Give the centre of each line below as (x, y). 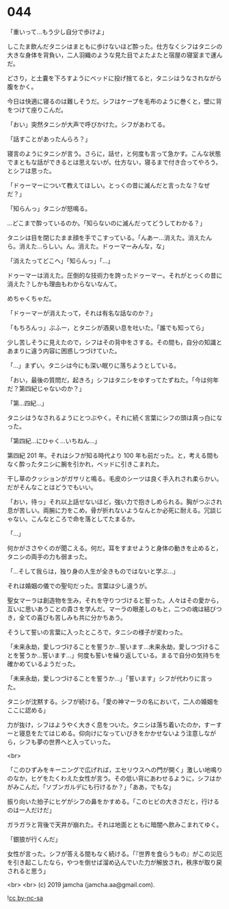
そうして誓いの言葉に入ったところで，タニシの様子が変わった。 (97, 632)
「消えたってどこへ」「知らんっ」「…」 (60, 261)
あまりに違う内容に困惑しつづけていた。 (64, 351)
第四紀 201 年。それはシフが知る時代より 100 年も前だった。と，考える (107, 455)
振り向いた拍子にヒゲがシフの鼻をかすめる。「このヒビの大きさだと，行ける (113, 801)
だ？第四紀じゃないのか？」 (46, 388)
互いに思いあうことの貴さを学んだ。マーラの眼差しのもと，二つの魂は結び (112, 609)
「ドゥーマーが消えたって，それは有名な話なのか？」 (82, 313)
